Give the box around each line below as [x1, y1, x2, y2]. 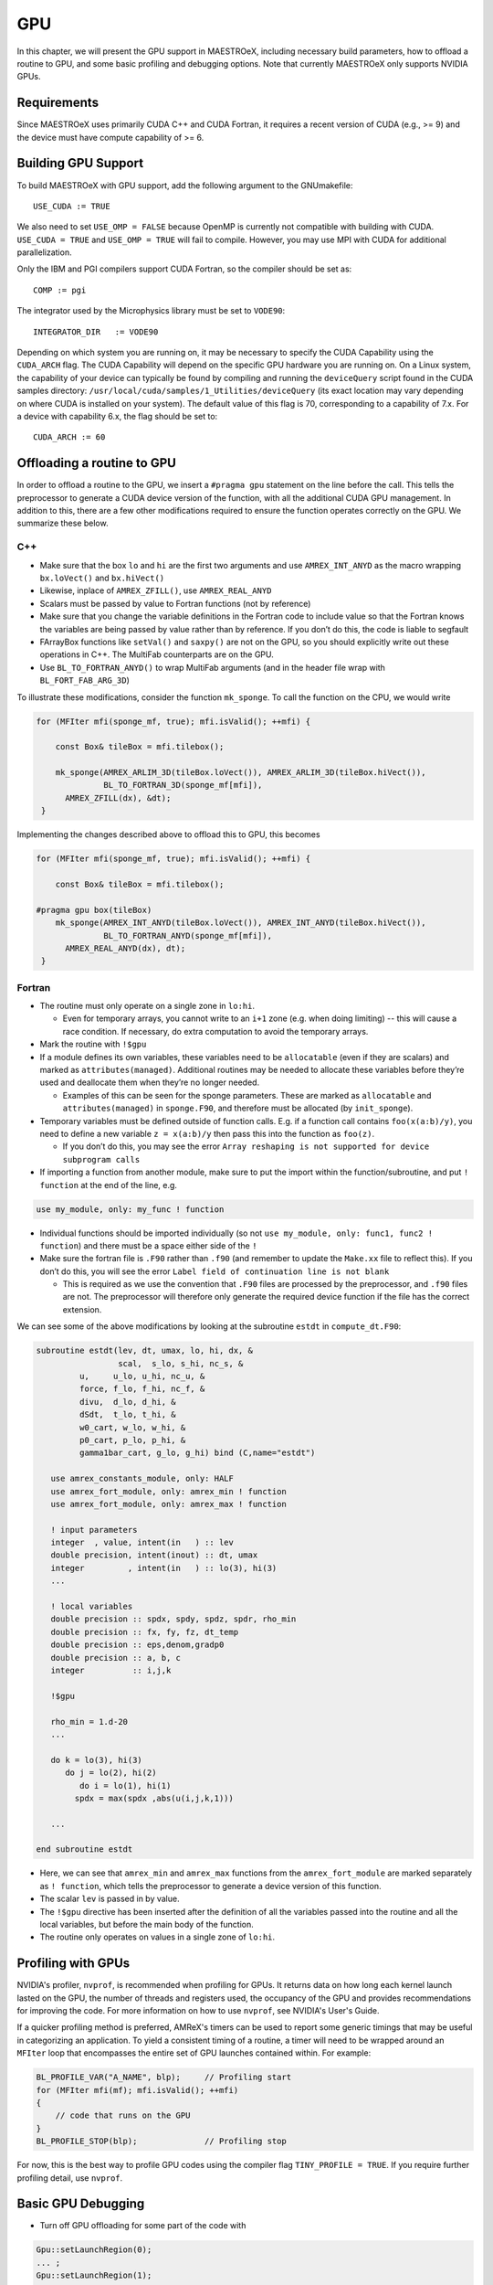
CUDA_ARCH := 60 [33, 432, 106, 442]
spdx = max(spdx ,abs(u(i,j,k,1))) [74, 1792, 235, 1803]
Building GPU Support [16, 155, 144, 171]
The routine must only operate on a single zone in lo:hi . [39, 1001, 256, 1012]
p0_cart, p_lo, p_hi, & [79, 1435, 186, 1445]
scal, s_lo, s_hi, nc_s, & [117, 1358, 244, 1368]
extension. [62, 1303, 102, 1315]
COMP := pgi [33, 284, 87, 295]
